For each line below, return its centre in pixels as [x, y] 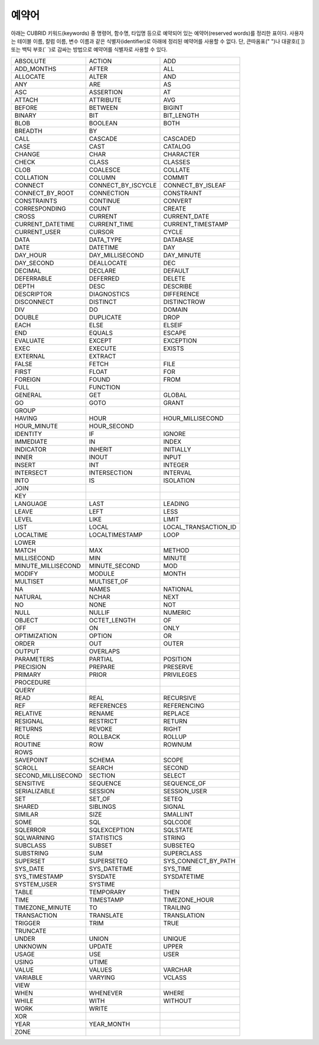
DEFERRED [104, 278]
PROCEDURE [33, 682]
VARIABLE [29, 978]
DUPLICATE [105, 317]
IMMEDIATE [31, 441]
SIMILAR [26, 814]
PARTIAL [101, 659]
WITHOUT [178, 1001]
